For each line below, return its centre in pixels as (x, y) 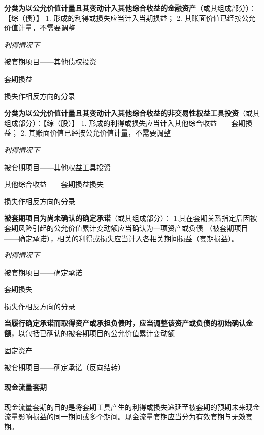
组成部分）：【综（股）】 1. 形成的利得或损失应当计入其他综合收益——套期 (125, 123)
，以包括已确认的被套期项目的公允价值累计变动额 (93, 333)
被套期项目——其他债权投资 (50, 62)
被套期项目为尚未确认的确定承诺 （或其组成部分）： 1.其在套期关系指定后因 (127, 218)
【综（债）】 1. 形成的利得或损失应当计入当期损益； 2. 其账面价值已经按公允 (130, 18)
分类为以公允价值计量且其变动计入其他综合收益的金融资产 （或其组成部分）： (130, 8)
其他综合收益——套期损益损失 (54, 184)
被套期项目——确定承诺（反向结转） (64, 367)
